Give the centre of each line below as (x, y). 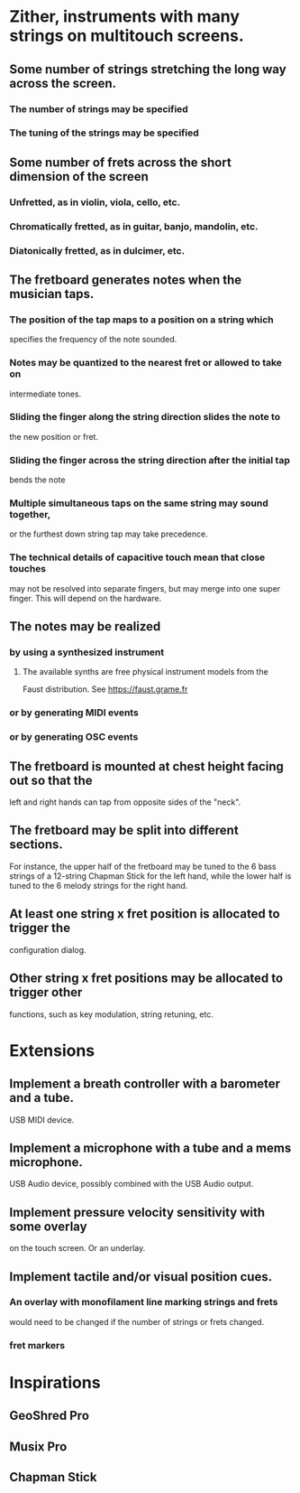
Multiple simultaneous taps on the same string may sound (139, 503)
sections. (36, 845)
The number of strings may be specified (99, 108)
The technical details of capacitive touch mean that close (137, 557)
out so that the (51, 780)
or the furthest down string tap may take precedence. (109, 534)
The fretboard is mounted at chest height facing (146, 766)
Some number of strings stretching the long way (148, 69)
